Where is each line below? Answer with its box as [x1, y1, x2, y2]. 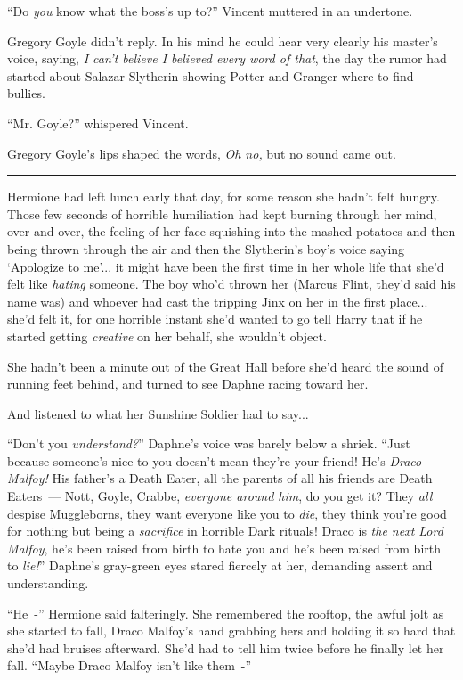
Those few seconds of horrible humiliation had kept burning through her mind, [7, 204, 437, 223]
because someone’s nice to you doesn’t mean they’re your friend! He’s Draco [7, 451, 422, 470]
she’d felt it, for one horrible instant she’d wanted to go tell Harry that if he [7, 309, 423, 328]
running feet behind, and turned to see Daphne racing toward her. [7, 374, 369, 393]
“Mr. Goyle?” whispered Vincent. [7, 113, 189, 132]
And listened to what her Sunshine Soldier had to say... [7, 404, 309, 422]
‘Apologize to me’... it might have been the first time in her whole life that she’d [7, 257, 444, 275]
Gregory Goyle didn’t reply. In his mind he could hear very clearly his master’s [7, 31, 438, 50]
